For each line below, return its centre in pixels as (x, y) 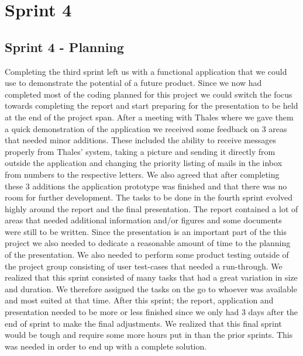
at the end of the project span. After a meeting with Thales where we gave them (149, 117)
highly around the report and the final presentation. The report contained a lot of (151, 208)
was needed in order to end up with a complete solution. (106, 346)
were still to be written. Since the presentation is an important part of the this (146, 231)
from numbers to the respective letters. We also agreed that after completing (142, 174)
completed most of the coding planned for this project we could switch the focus (149, 94)
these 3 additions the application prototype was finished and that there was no (146, 186)
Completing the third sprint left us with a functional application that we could (146, 71)
